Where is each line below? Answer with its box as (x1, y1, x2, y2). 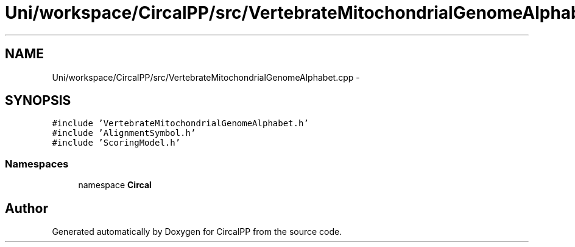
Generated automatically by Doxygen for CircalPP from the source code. (52, 226, 342, 237)
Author (5, 200, 48, 216)
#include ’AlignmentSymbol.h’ (52, 128, 196, 138)
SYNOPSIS (5, 93, 71, 109)
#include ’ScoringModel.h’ (52, 138, 181, 148)
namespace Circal (78, 180, 152, 191)
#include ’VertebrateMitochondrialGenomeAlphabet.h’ (52, 118, 309, 129)
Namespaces (5, 157, 69, 170)
